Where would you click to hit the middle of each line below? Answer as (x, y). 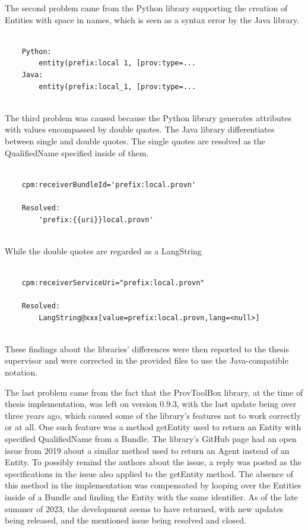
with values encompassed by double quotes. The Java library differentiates (140, 129)
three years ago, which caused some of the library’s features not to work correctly (153, 415)
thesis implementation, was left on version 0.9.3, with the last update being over (151, 404)
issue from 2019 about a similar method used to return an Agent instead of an (147, 450)
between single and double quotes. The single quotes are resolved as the (135, 141)
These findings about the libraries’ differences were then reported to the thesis (147, 348)
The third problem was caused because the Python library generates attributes (148, 117)
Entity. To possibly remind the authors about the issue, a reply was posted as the (153, 462)
